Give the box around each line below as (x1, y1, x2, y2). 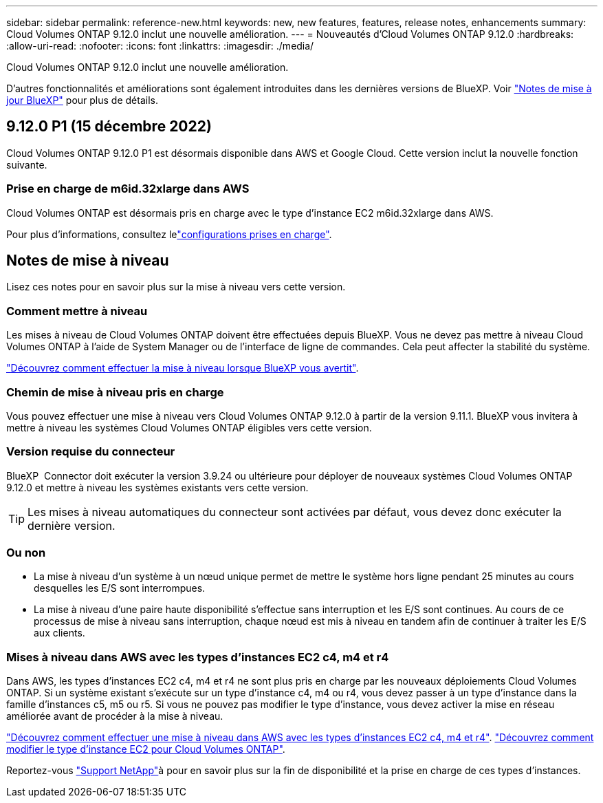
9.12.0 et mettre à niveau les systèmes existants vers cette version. (6, 481, 309, 493)
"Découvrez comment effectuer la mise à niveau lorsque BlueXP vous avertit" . (6, 362, 359, 374)
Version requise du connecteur (6, 445, 175, 459)
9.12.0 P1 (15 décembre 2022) (6, 118, 212, 136)
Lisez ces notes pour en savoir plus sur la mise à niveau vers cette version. (6, 281, 346, 293)
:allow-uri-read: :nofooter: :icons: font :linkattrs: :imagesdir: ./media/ (6, 40, 314, 52)
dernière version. (28, 518, 116, 533)
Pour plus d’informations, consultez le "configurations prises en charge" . (6, 228, 332, 240)
